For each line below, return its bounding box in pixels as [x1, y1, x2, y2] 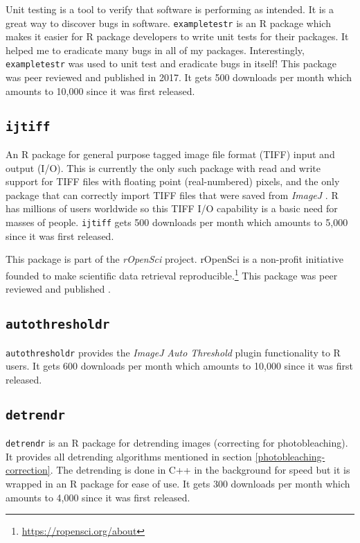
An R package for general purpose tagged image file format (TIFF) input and [6, 147, 335, 162]
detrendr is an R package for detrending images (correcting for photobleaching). [6, 436, 348, 450]
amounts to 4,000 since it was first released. [6, 490, 190, 504]
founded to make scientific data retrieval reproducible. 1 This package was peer [6, 266, 338, 282]
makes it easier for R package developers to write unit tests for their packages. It [6, 29, 349, 44]
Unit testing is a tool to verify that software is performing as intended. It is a [6, 2, 334, 16]
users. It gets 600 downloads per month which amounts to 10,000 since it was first [6, 359, 353, 373]
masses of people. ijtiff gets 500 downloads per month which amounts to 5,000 [6, 215, 348, 230]
